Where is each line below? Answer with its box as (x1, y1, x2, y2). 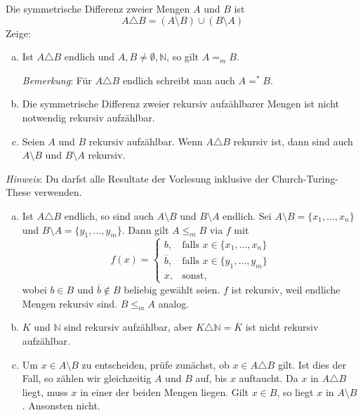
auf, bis (195, 371, 227, 386)
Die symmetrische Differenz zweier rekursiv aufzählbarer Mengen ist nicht (22, 96, 340, 111)
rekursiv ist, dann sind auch (233, 133, 353, 148)
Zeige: (6, 25, 31, 40)
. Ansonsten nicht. (22, 398, 100, 413)
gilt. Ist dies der (277, 357, 346, 371)
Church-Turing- (272, 171, 338, 185)
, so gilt (166, 49, 199, 64)
